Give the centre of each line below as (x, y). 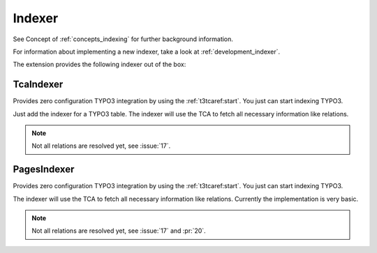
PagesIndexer (44, 170)
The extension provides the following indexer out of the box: (99, 64)
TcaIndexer (38, 85)
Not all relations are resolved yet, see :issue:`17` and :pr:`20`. (119, 231)
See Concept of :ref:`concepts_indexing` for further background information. (123, 39)
